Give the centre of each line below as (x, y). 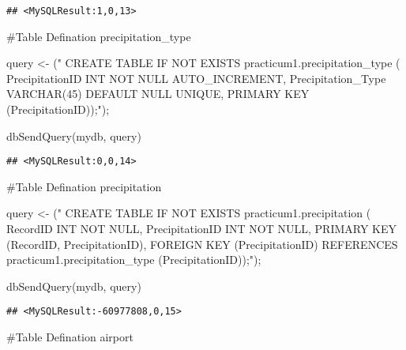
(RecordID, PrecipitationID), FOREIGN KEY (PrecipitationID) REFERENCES (202, 244)
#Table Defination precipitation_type (99, 36)
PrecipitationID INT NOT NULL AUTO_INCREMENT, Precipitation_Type (196, 78)
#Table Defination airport (70, 337)
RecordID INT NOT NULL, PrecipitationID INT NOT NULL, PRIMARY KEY (202, 229)
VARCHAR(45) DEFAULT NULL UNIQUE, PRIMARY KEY (158, 94)
